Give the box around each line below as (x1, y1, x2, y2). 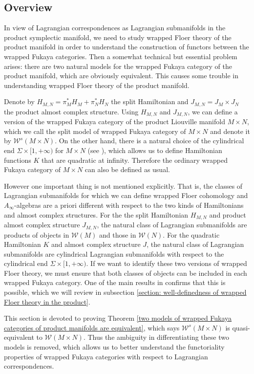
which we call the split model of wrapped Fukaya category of (4, 126, 186, 136)
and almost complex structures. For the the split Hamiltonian (4, 209, 189, 220)
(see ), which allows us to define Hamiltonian (87, 145, 222, 155)
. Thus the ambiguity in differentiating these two (83, 332, 229, 342)
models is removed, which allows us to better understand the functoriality (4, 342, 225, 352)
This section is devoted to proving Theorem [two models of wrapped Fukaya (4, 313, 232, 323)
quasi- (232, 322, 250, 332)
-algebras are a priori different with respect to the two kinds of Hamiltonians (14, 200, 244, 210)
